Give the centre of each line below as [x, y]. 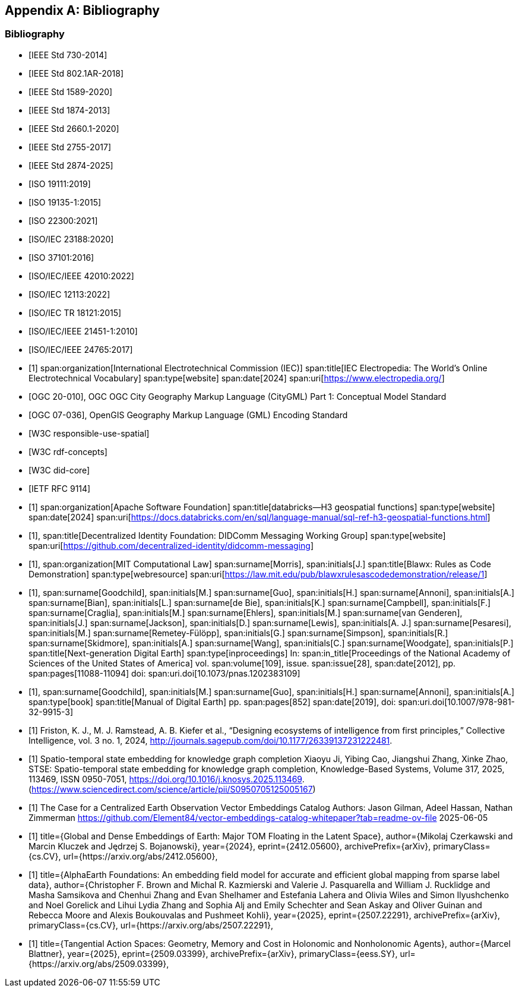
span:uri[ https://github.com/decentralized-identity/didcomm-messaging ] [171, 545]
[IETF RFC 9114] [60, 488]
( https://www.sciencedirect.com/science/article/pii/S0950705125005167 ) [172, 789]
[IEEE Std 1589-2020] [71, 91]
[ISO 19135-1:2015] [65, 202]
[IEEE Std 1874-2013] [69, 110]
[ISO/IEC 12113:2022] [69, 294]
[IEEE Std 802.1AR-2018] [76, 73]
